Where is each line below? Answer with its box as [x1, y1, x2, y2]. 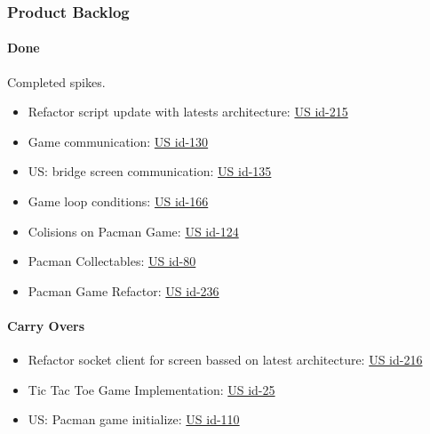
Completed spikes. [7, 72, 106, 91]
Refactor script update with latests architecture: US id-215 [28, 102, 348, 121]
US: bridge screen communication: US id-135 [28, 162, 272, 181]
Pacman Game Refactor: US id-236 [28, 281, 219, 300]
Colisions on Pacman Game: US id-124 [28, 221, 239, 240]
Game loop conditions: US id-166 [28, 192, 209, 211]
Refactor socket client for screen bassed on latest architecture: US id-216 [28, 350, 423, 369]
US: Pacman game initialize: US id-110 [28, 410, 240, 429]
